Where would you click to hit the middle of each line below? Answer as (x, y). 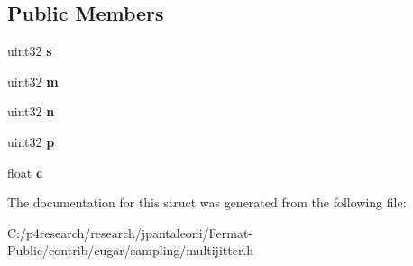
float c (25, 172)
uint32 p (31, 141)
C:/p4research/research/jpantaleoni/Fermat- (130, 232)
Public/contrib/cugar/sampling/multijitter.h (131, 250)
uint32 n (31, 111)
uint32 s (30, 51)
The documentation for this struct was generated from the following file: (207, 202)
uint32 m (33, 81)
